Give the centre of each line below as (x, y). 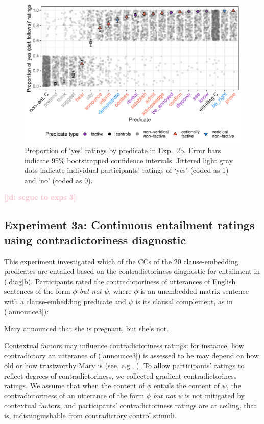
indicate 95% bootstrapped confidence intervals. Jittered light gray (129, 160)
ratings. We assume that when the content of (75, 385)
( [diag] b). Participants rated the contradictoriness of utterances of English (120, 281)
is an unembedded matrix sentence (195, 291)
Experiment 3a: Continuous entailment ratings (129, 225)
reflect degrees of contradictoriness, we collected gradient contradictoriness (121, 375)
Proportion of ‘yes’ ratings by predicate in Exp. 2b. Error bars (123, 150)
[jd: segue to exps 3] (40, 197)
